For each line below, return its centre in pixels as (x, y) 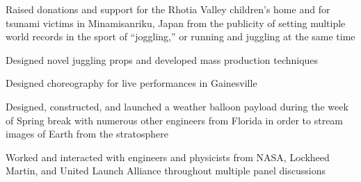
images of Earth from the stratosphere (87, 134)
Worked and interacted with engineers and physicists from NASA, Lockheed (168, 157)
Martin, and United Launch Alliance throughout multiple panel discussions (166, 171)
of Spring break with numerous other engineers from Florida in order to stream (175, 120)
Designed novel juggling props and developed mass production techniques (162, 59)
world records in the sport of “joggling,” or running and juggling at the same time (180, 36)
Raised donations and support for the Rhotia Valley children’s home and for (168, 9)
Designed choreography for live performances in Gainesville (131, 83)
